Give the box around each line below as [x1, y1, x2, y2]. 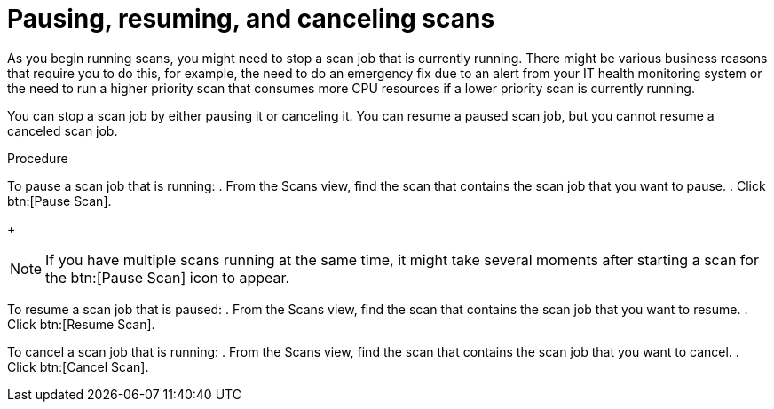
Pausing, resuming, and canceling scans [7, 4, 495, 34]
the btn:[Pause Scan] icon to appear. [45, 268, 290, 287]
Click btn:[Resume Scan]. [7, 316, 155, 332]
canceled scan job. [7, 122, 118, 138]
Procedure [7, 150, 68, 166]
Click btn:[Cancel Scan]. [7, 358, 149, 374]
